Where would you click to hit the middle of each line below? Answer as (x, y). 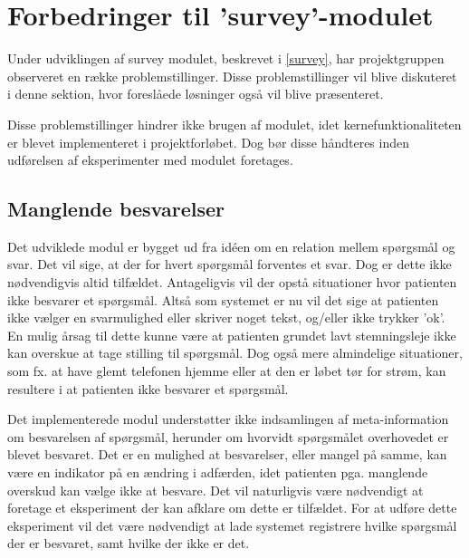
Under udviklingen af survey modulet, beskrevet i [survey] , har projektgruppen (226, 58)
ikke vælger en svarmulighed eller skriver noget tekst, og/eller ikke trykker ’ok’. (226, 317)
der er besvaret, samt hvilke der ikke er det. (129, 543)
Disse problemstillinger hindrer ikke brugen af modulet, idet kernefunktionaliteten (234, 124)
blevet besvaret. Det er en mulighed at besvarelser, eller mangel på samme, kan (227, 454)
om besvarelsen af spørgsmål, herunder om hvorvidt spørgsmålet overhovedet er (228, 436)
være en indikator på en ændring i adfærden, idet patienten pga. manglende (218, 472)
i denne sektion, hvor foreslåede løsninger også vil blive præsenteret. (196, 94)
